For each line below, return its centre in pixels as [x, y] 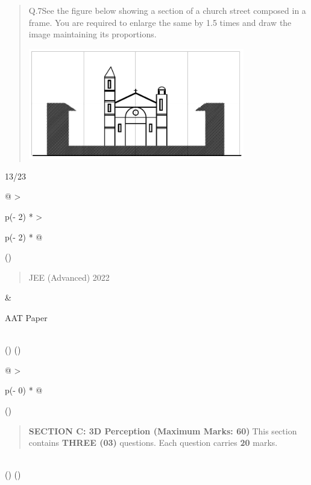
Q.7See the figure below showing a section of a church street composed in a [167, 10]
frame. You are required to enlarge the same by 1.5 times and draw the [160, 22]
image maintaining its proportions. [93, 34]
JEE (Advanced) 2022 [69, 277]
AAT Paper [26, 317]
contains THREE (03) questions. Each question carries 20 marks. [153, 443]
